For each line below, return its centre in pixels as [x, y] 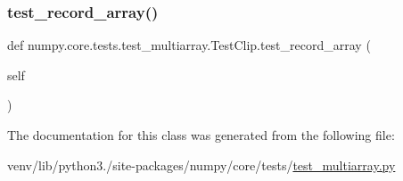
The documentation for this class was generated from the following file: [201, 135]
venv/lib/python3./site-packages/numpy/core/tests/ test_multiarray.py [201, 165]
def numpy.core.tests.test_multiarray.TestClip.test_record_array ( [189, 45]
